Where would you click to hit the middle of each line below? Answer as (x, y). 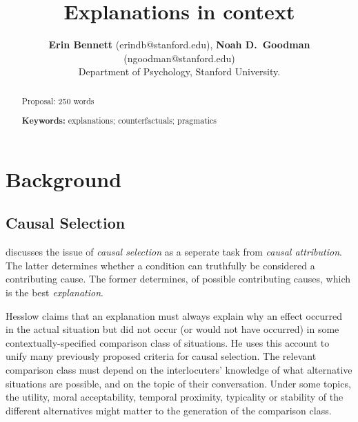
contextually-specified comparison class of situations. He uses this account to (168, 342)
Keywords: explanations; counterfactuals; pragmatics (119, 121)
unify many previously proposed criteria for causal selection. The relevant (161, 356)
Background (64, 179)
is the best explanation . (54, 292)
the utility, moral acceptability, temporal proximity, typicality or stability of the (175, 397)
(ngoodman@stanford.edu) (179, 58)
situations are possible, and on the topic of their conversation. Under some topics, (178, 383)
